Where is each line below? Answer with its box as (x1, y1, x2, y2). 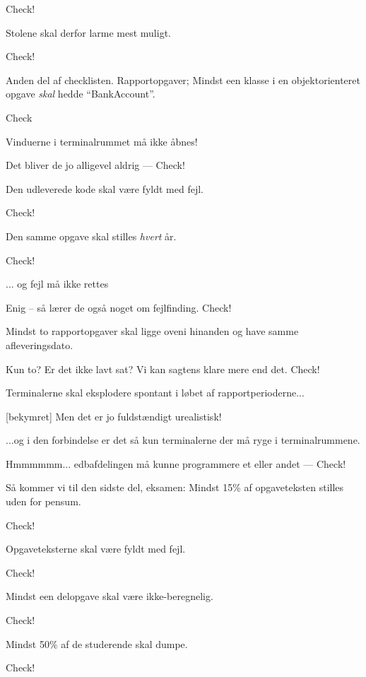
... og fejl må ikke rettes (6, 276, 109, 291)
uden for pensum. (6, 494, 81, 509)
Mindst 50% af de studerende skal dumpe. (6, 636, 188, 651)
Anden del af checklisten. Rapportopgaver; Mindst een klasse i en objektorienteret (6, 72, 360, 87)
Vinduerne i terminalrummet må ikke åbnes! (6, 134, 198, 148)
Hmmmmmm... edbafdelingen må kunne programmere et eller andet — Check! (6, 456, 346, 471)
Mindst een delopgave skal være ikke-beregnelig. (6, 589, 213, 604)
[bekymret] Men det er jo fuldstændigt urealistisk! (6, 408, 222, 423)
